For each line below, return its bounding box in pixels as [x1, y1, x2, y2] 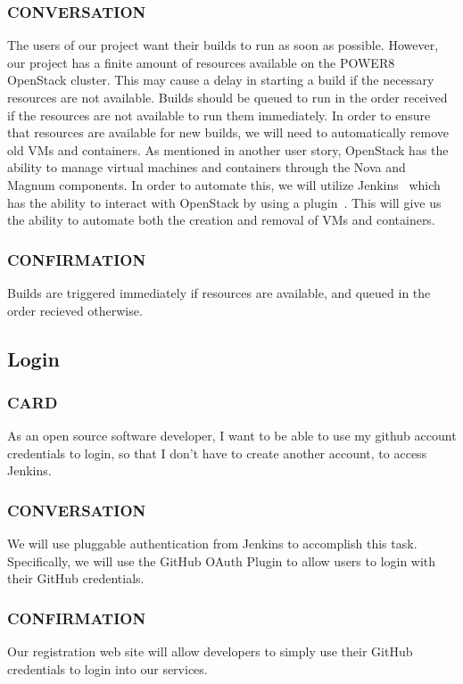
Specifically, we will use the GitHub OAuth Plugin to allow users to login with [7, 551, 436, 570]
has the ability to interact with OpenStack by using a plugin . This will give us [7, 193, 442, 211]
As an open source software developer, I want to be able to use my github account [7, 426, 457, 445]
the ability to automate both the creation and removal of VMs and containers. [7, 210, 435, 229]
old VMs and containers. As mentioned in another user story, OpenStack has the [7, 140, 449, 159]
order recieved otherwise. [7, 301, 143, 319]
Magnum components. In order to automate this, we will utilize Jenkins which [7, 175, 441, 194]
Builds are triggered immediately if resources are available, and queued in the [7, 283, 431, 301]
